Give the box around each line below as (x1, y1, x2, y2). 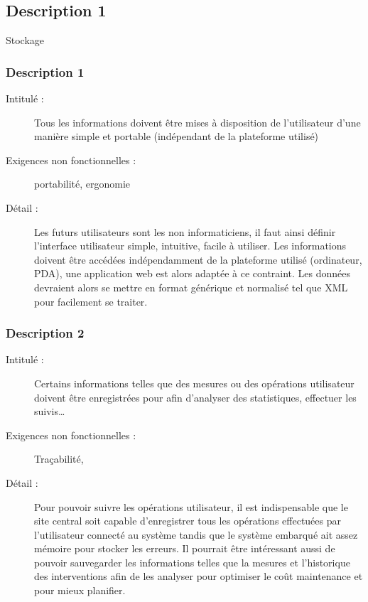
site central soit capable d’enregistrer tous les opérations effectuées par (34, 513, 341, 528)
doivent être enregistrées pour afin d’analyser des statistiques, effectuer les (34, 389, 357, 404)
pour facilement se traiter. (34, 294, 148, 308)
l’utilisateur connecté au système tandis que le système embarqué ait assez (34, 527, 358, 542)
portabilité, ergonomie (34, 176, 131, 191)
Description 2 (6, 324, 85, 342)
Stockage (6, 33, 45, 48)
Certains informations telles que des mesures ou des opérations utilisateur (34, 375, 355, 390)
